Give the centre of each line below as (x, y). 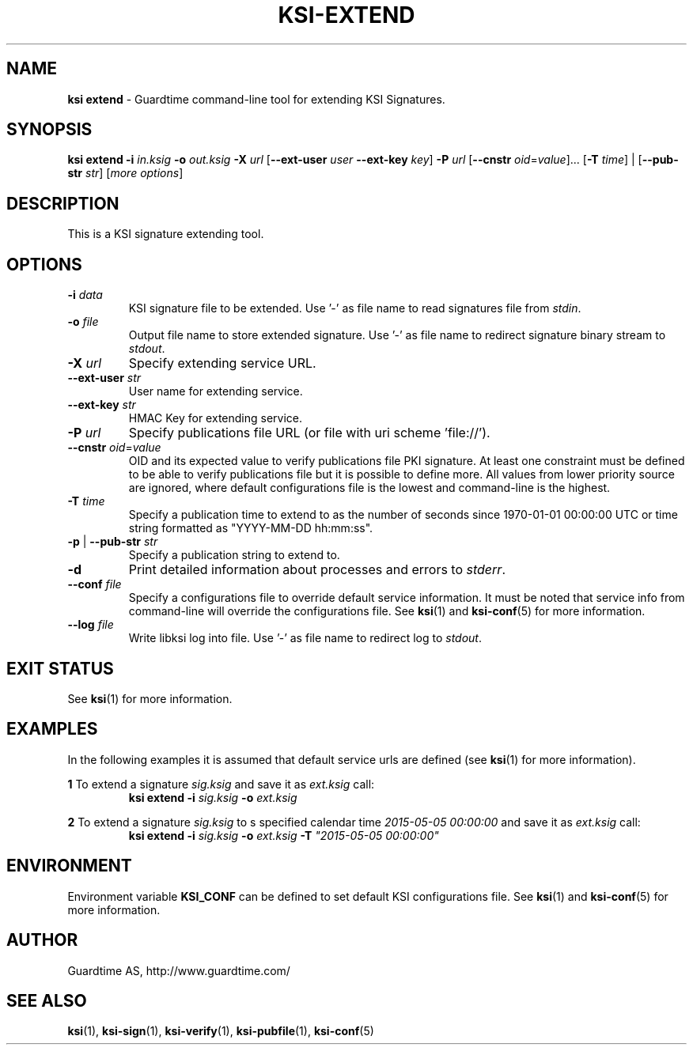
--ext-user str (104, 378)
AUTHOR (42, 940)
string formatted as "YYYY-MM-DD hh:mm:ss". (251, 528)
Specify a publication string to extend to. (234, 555)
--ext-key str (102, 405)
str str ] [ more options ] (125, 173)
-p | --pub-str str (113, 542)
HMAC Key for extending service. (216, 418)
